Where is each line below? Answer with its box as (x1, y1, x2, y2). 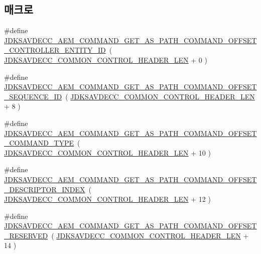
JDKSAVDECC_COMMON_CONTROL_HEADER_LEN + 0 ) (4, 54, 207, 65)
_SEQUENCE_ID (4, 91, 62, 101)
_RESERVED (4, 230, 48, 240)
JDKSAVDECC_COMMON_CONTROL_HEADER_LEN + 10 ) (4, 147, 211, 158)
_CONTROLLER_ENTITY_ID (4, 45, 106, 55)
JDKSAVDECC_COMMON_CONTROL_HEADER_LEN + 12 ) (4, 194, 211, 204)
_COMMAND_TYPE (4, 138, 74, 148)
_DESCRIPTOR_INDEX (4, 184, 85, 194)
